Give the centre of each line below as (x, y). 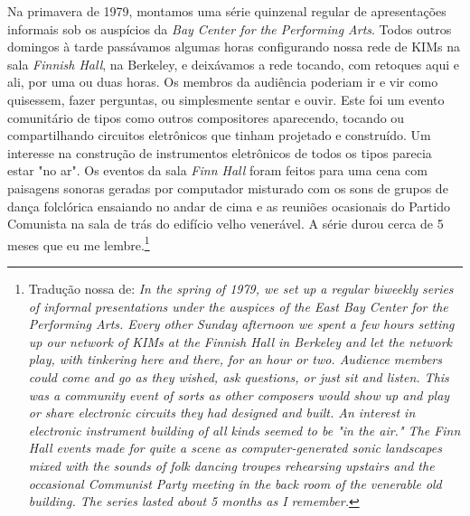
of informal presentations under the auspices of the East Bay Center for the (238, 306)
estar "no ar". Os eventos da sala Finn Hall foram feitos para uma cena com (217, 170)
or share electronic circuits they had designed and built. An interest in (222, 413)
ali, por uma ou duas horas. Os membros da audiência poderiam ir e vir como (223, 82)
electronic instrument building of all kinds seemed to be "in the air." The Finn (244, 430)
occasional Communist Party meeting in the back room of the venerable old (235, 483)
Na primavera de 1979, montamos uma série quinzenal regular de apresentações (227, 11)
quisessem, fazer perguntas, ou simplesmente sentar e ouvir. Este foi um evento (226, 99)
